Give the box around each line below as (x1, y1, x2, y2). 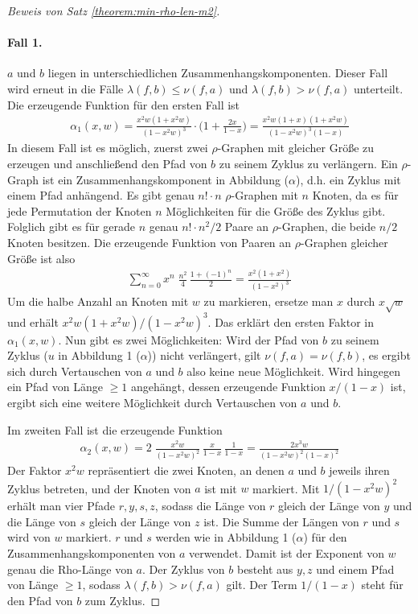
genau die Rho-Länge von (7, 560, 133, 577)
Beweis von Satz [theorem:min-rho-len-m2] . (7, 2, 220, 19)
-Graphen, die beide (278, 218, 376, 235)
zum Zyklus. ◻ (84, 591, 161, 608)
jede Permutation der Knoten (7, 202, 152, 219)
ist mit (204, 480, 237, 497)
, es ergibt (362, 347, 411, 364)
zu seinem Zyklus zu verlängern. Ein (219, 155, 398, 171)
